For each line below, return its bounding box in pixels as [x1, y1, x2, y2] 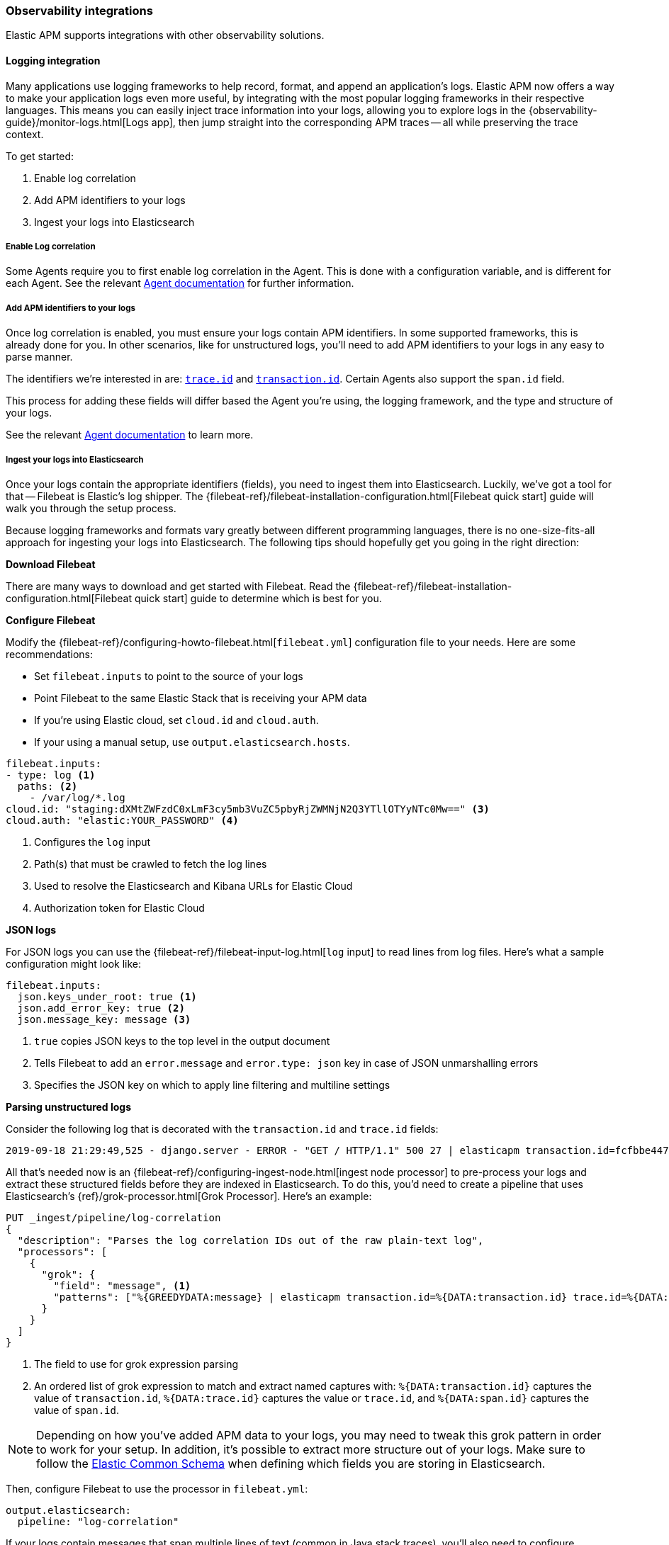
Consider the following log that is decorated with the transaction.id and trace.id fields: [6, 1122, 439, 1135]
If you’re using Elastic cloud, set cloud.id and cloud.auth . [34, 713, 319, 726]
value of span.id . [34, 1403, 120, 1416]
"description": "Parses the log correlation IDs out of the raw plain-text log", [17, 1234, 484, 1246]
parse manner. [6, 351, 73, 363]
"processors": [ [17, 1245, 108, 1257]
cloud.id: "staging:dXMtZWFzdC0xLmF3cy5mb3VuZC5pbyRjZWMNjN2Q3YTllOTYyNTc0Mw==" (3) [6, 803, 490, 815]
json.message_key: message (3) [17, 1013, 191, 1025]
